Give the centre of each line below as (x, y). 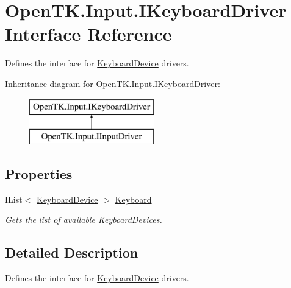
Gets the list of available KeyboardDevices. (84, 220)
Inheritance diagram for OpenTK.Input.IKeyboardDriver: (113, 83)
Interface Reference (88, 34)
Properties (39, 174)
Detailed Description (72, 252)
